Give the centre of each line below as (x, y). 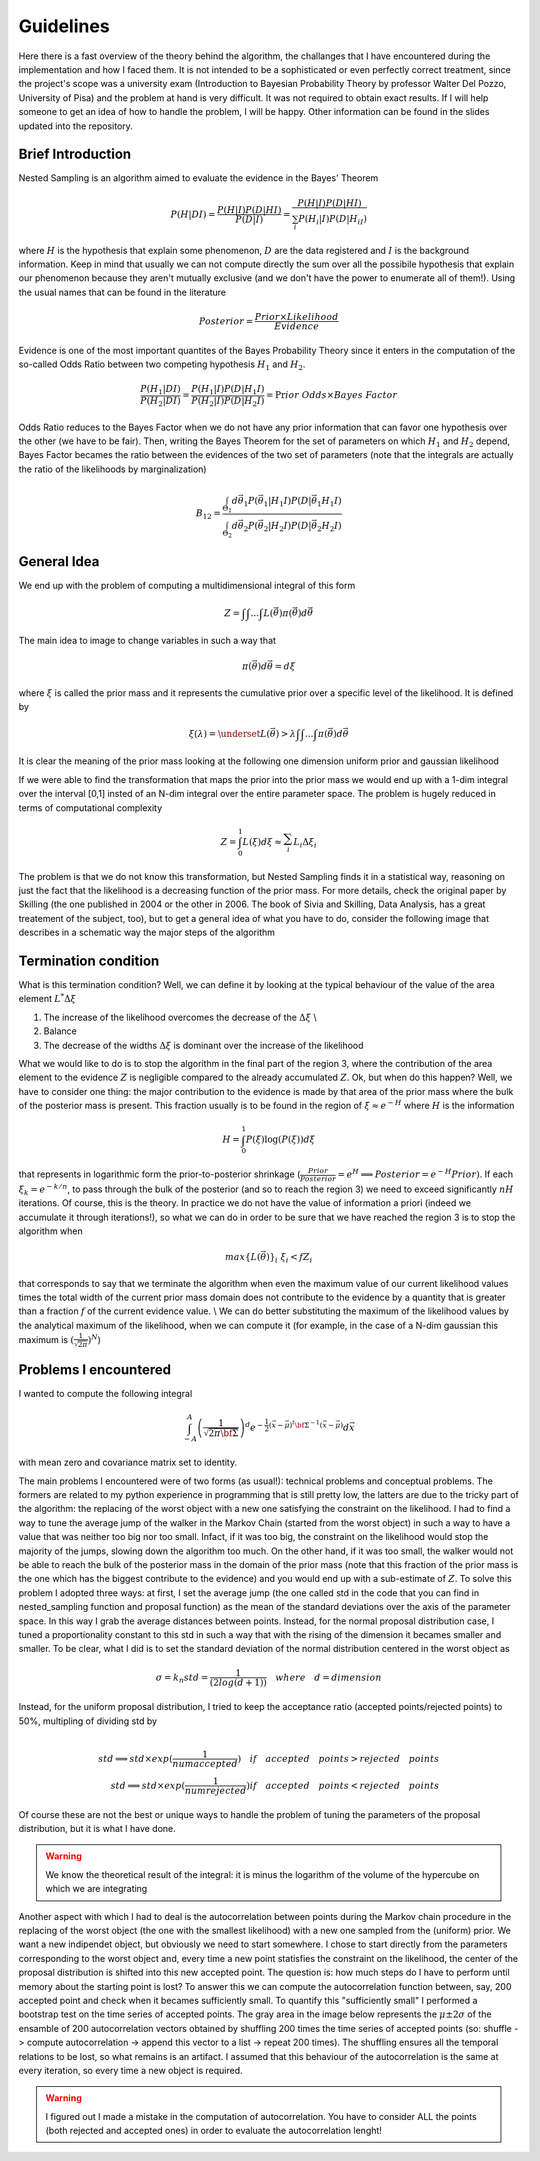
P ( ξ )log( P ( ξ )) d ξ (280, 1139)
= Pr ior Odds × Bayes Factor (331, 395)
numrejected (215, 1790)
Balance (60, 1031)
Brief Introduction (75, 154)
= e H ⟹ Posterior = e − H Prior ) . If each (425, 1173)
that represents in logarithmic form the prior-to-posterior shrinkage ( (159, 1174)
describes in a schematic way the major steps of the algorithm (146, 932)
